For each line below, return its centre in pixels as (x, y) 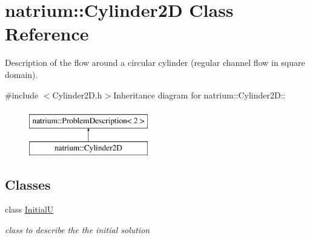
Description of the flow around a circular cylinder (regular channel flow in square (155, 63)
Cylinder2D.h (77, 95)
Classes (28, 184)
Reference (47, 34)
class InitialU (29, 209)
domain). (21, 74)
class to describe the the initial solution (77, 230)
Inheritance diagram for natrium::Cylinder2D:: (200, 95)
